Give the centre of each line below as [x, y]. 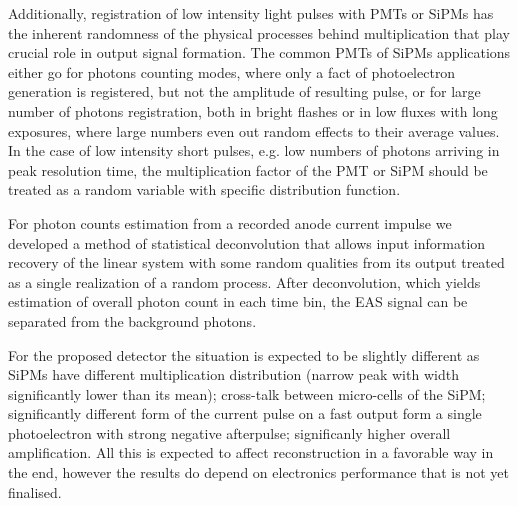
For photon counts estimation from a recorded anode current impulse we [230, 222]
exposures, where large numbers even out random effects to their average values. [254, 130]
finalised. [35, 491]
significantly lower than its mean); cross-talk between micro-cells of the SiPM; [247, 393]
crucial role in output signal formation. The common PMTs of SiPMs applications [259, 52]
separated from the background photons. [132, 320]
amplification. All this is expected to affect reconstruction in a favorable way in [251, 452]
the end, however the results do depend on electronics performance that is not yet [258, 472]
